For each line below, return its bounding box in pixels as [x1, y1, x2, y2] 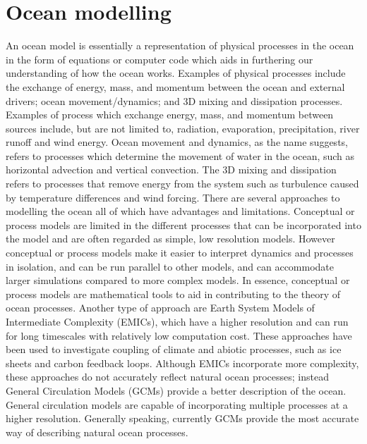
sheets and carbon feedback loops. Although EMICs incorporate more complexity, [6, 355, 359, 370]
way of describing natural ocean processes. [6, 424, 188, 439]
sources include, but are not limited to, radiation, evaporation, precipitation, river [6, 121, 360, 135]
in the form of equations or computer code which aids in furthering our [6, 51, 313, 66]
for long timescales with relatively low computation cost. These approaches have [6, 328, 352, 343]
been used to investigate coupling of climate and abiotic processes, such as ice [6, 342, 342, 357]
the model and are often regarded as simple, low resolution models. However [6, 231, 335, 246]
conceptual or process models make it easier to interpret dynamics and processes [6, 245, 354, 260]
